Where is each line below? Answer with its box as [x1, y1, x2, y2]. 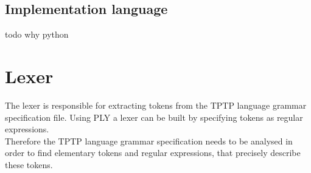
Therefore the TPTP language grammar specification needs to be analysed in [5, 134, 293, 147]
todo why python [5, 28, 69, 41]
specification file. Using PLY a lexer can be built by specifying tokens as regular [5, 110, 303, 123]
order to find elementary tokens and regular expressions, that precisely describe [5, 146, 301, 159]
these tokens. [5, 158, 53, 171]
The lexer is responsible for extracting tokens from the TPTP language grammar [5, 98, 307, 111]
